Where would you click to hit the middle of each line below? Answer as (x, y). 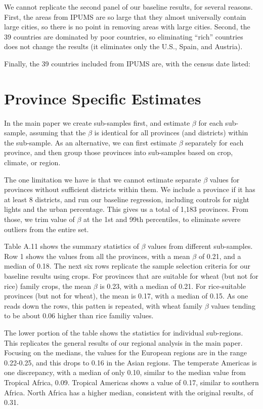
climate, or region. (32, 162)
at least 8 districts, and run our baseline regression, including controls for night (127, 199)
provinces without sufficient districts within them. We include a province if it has (130, 189)
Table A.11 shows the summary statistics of (72, 246)
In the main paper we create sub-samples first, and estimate (97, 122)
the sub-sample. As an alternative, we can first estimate (91, 142)
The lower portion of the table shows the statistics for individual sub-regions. (124, 332)
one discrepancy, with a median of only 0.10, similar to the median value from (125, 372)
